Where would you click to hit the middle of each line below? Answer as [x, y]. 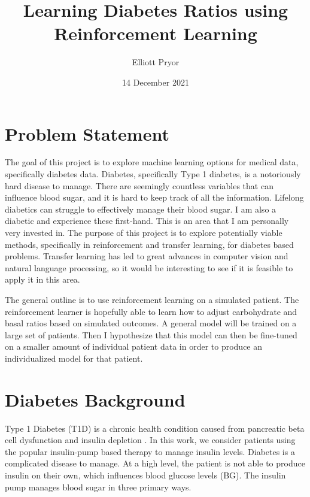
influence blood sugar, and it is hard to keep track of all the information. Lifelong [154, 197]
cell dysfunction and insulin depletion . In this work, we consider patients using [150, 440]
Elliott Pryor [156, 62]
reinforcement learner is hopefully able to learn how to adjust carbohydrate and [151, 311]
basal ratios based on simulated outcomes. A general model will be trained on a [151, 323]
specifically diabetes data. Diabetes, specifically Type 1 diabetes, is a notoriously [153, 174]
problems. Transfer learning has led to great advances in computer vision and [147, 256]
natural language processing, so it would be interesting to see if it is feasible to [149, 267]
